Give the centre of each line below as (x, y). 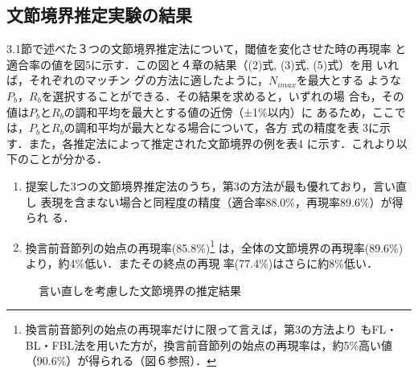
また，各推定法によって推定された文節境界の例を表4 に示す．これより (212, 143)
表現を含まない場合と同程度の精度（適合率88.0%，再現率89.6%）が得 (222, 201)
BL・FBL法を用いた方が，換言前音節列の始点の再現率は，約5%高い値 (209, 344)
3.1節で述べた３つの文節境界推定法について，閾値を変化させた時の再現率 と (207, 49)
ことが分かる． (68, 159)
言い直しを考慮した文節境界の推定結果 (140, 290)
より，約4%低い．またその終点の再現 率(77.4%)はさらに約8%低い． (201, 262)
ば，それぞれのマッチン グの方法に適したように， (137, 80)
